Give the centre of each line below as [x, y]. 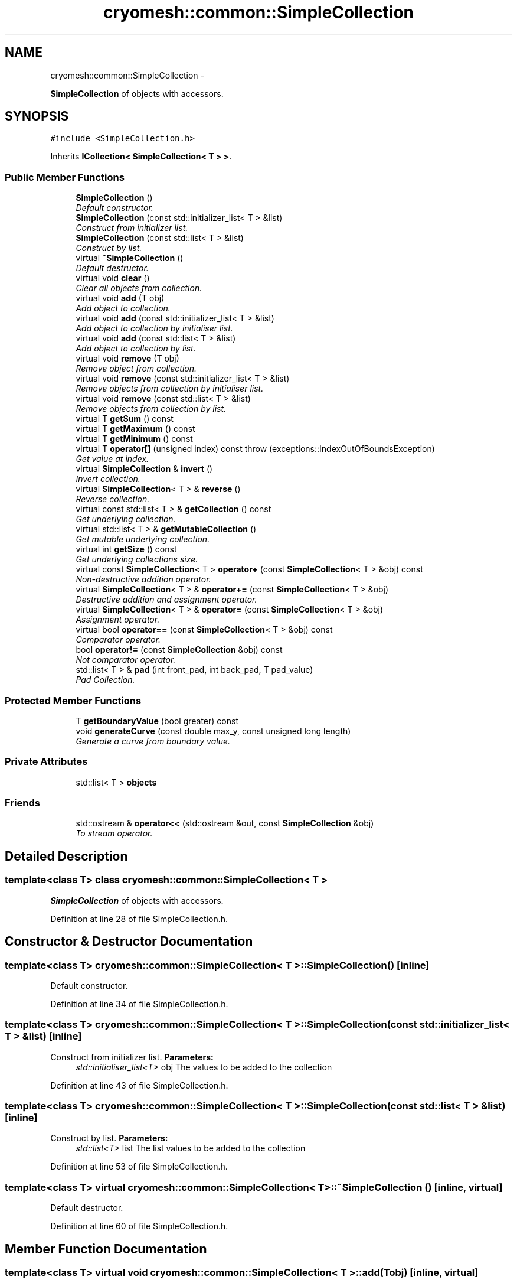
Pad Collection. [105, 680]
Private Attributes [46, 762]
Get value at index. [112, 459]
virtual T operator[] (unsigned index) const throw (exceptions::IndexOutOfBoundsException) [255, 449]
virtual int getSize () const [126, 549]
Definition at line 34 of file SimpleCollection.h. [139, 1004]
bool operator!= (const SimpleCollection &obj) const [179, 650]
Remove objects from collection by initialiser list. [170, 389]
